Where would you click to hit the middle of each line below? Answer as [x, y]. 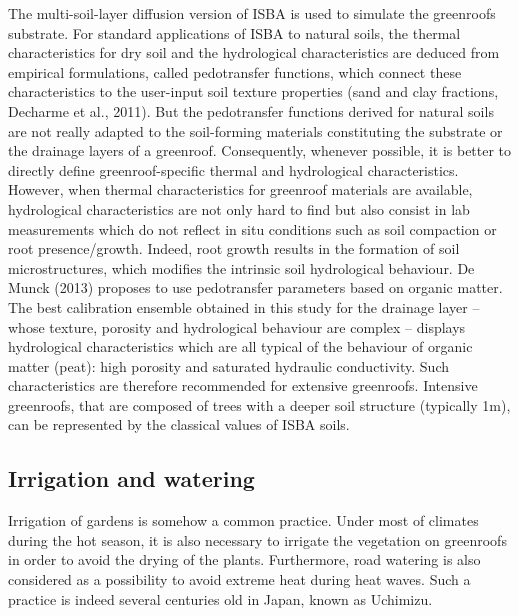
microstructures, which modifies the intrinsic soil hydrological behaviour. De [241, 267]
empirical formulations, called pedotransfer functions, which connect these [235, 71]
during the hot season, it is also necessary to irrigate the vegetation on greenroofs [257, 539]
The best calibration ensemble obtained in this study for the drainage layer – [244, 306]
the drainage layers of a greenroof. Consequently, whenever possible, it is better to [260, 150]
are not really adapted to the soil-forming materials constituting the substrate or [255, 130]
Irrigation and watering [131, 478]
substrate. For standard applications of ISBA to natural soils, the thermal [234, 32]
